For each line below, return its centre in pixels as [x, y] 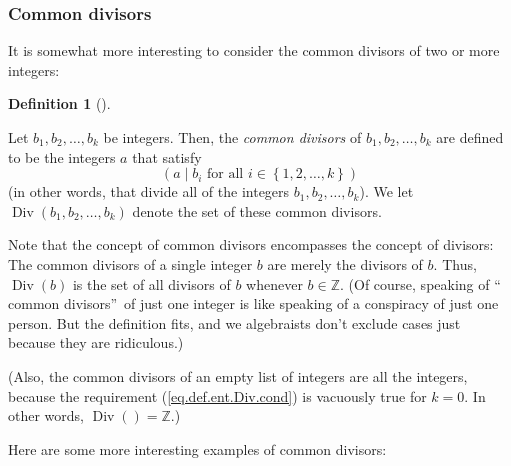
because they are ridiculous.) [96, 342]
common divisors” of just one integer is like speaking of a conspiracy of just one [253, 303]
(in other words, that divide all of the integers [149, 191]
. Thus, [455, 263]
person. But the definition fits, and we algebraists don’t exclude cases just [234, 322]
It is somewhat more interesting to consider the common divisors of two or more [254, 50]
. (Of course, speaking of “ [420, 283]
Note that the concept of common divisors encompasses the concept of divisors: [251, 244]
